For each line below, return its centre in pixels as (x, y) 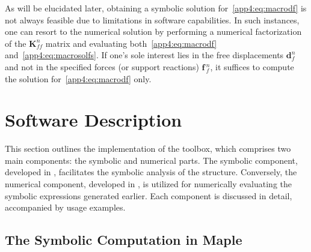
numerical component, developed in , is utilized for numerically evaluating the (148, 184)
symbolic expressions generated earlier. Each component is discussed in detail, (149, 195)
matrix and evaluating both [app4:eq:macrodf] (131, 43)
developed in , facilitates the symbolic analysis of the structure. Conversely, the (151, 172)
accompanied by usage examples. (65, 207)
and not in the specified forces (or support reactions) (102, 66)
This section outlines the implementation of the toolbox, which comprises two (148, 148)
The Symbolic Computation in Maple (124, 240)
